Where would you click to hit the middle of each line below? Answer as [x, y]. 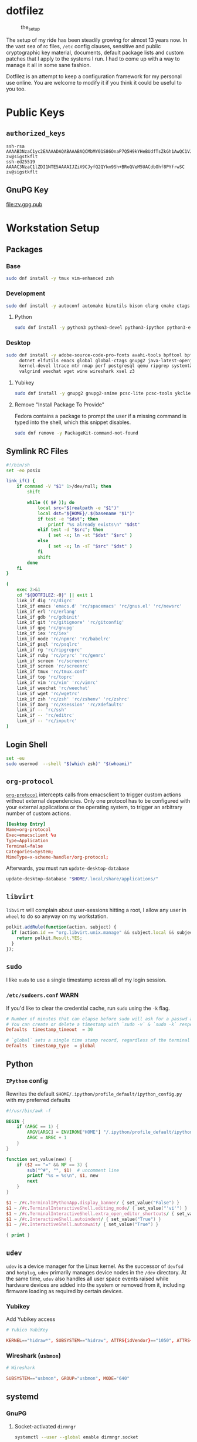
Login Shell [27, 745]
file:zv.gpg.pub [24, 204]
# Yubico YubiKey [27, 1330]
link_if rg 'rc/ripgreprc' [50, 650]
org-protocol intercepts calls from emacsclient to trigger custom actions [94, 795]
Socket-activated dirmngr [45, 1426]
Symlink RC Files [37, 451]
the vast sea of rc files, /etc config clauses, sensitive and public [84, 46]
